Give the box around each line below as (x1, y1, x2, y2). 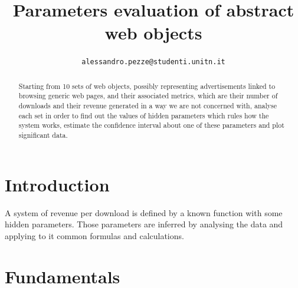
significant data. (18, 130, 68, 140)
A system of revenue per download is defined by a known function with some (5, 206, 283, 219)
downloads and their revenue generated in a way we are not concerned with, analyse (18, 101, 277, 111)
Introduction (5, 172, 110, 196)
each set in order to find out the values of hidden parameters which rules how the (18, 110, 269, 120)
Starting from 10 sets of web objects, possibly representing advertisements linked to (18, 81, 276, 91)
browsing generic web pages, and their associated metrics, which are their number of (18, 91, 278, 101)
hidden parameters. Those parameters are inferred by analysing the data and (5, 218, 283, 230)
